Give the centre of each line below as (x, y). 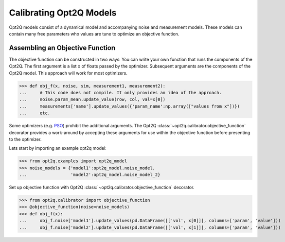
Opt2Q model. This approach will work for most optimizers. (68, 73)
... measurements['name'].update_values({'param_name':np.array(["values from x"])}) (130, 106)
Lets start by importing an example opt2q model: (58, 148)
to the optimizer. (25, 139)
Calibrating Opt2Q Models (63, 13)
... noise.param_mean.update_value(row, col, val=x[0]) (92, 99)
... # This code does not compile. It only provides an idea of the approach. (121, 93)
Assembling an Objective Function (62, 48)
